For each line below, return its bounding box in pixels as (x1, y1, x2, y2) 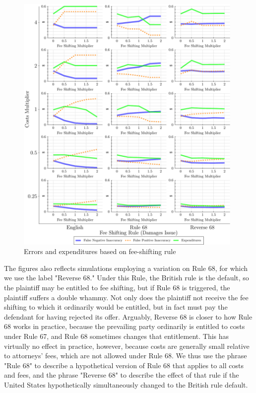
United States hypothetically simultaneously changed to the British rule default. (4, 379, 248, 390)
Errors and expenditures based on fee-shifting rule (24, 246, 176, 257)
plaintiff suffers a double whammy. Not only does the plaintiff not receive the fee (4, 292, 249, 302)
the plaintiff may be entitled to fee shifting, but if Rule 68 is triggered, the (4, 282, 230, 292)
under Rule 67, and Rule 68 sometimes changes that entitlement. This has (4, 330, 229, 341)
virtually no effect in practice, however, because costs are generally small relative (4, 340, 250, 351)
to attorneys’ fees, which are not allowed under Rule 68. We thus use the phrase (4, 350, 247, 361)
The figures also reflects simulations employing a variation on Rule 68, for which (4, 262, 248, 273)
